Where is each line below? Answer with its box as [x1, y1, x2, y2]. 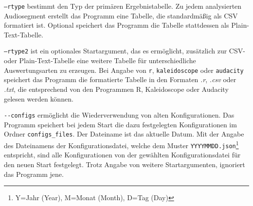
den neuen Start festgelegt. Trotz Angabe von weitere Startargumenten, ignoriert [4, 159, 245, 169]
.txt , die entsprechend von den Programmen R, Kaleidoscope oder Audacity [4, 84, 229, 94]
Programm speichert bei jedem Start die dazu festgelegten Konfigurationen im [4, 119, 237, 129]
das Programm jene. [4, 169, 64, 179]
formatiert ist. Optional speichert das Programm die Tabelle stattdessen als [4, 20, 229, 30]
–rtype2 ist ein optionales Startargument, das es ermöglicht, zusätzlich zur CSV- [4, 46, 245, 56]
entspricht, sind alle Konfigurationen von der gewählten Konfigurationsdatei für [4, 150, 241, 160]
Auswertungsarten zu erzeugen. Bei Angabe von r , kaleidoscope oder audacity [4, 65, 244, 75]
